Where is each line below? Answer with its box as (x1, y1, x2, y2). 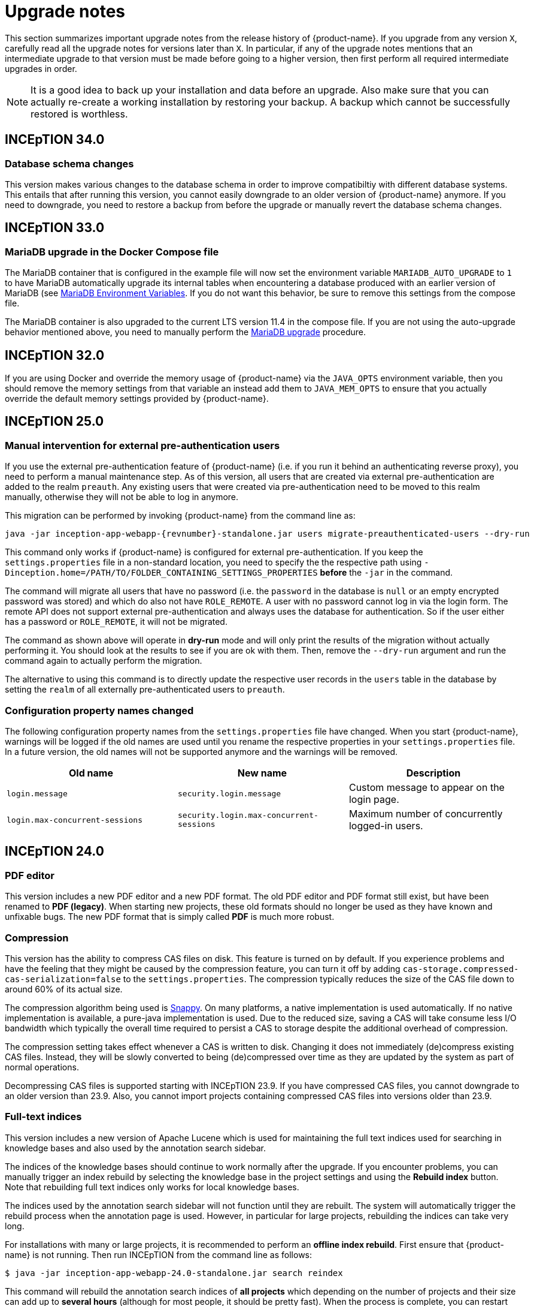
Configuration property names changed (5, 704, 194, 717)
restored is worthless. (31, 107, 128, 120)
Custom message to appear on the (348, 781, 505, 793)
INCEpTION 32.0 (5, 347, 105, 363)
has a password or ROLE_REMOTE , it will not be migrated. (5, 616, 227, 627)
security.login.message (177, 789, 281, 798)
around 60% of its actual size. (5, 983, 123, 994)
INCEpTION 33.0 (5, 220, 105, 236)
